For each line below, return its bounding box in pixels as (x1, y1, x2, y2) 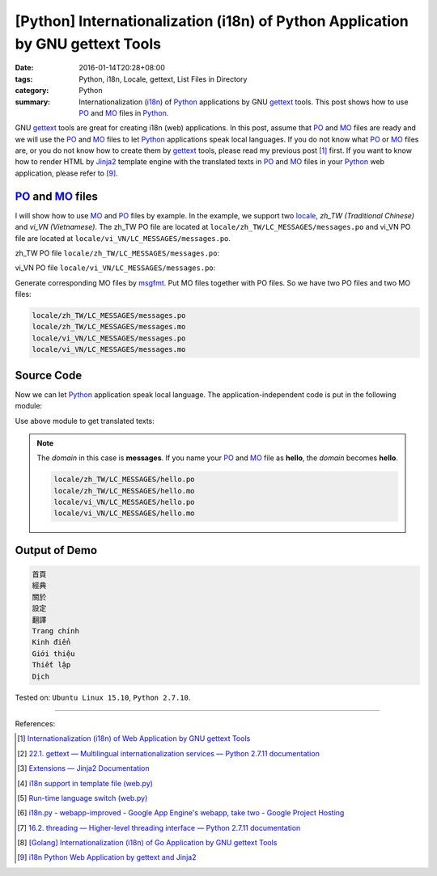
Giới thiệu (32, 649, 75, 658)
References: (15, 718, 56, 728)
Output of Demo (15, 543, 97, 557)
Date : (15, 63, 34, 73)
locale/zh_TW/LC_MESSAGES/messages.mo (32, 322, 186, 332)
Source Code (15, 368, 83, 382)
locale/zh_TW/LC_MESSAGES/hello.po (53, 475, 195, 485)
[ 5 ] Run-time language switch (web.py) (17, 793, 148, 802)
